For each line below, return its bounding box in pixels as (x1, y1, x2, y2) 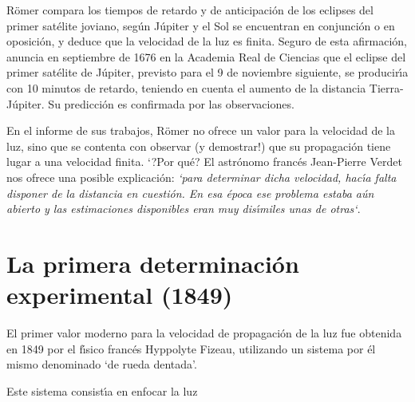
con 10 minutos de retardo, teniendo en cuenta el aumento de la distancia (6, 79, 366, 96)
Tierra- (369, 79, 404, 96)
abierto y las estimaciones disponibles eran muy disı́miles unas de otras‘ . (6, 200, 361, 217)
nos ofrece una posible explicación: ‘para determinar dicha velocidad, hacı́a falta (6, 168, 397, 185)
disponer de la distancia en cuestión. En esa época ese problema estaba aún (6, 184, 374, 201)
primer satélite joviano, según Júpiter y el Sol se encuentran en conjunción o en (6, 17, 395, 33)
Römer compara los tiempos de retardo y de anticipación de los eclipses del (6, 2, 373, 18)
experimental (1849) (6, 278, 233, 311)
